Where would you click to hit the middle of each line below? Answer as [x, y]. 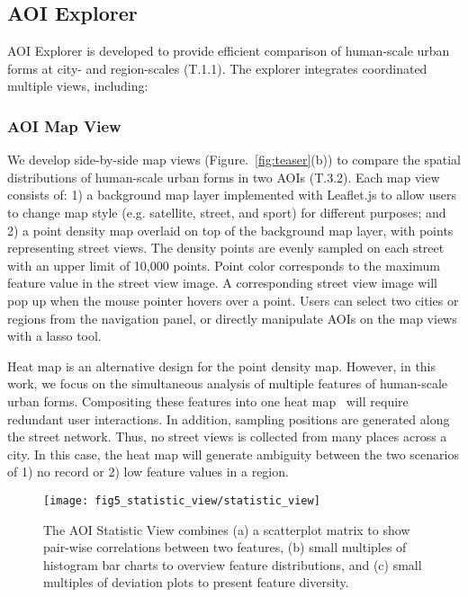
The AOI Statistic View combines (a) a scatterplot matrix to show [227, 529]
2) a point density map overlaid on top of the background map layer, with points [230, 230]
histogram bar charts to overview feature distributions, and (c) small [233, 564]
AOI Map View [64, 125]
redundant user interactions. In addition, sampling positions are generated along [229, 419]
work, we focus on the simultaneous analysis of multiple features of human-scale [228, 383]
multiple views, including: [78, 86]
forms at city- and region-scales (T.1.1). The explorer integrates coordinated [217, 68]
